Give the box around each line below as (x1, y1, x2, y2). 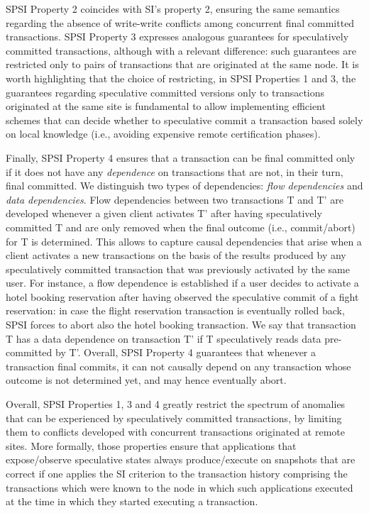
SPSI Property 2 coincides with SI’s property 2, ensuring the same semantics (6, 1, 340, 16)
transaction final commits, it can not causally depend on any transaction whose (6, 358, 351, 373)
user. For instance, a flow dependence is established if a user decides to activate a (6, 275, 359, 290)
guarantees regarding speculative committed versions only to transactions (6, 84, 325, 99)
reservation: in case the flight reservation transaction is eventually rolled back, (6, 303, 345, 318)
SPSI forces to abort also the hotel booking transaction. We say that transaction (6, 317, 356, 332)
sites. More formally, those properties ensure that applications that (6, 438, 297, 453)
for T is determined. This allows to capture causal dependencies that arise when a (6, 233, 362, 248)
